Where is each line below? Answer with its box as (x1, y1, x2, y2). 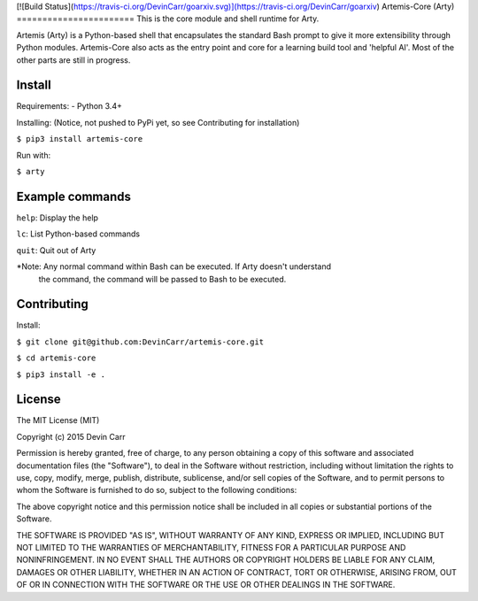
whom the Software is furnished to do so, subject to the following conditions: (16, 485, 297, 496)
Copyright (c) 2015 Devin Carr (16, 431, 126, 442)
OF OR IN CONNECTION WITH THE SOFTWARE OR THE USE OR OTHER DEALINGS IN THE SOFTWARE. (16, 580, 396, 590)
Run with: (16, 150, 51, 160)
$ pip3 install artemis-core (16, 134, 143, 144)
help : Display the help (16, 212, 99, 223)
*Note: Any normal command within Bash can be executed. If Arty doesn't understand (16, 261, 332, 272)
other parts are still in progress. (16, 54, 131, 65)
